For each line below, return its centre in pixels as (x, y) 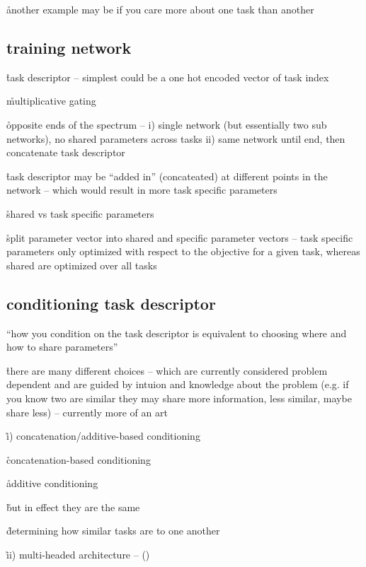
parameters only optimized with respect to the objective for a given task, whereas (183, 251)
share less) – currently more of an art (87, 412)
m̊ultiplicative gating (51, 101)
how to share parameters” (62, 347)
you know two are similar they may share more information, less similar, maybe (179, 398)
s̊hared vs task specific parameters (80, 213)
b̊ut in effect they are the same (73, 507)
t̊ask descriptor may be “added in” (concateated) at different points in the (167, 176)
